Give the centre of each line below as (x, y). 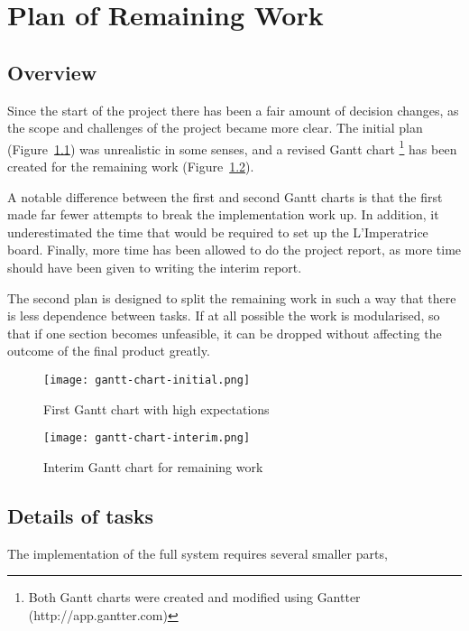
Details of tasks (81, 515)
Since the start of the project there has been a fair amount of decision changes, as (233, 110)
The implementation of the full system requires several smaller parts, (198, 553)
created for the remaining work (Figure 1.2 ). (131, 167)
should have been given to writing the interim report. (155, 267)
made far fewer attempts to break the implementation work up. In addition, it (223, 214)
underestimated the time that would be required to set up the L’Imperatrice (218, 232)
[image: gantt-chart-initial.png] (147, 380)
